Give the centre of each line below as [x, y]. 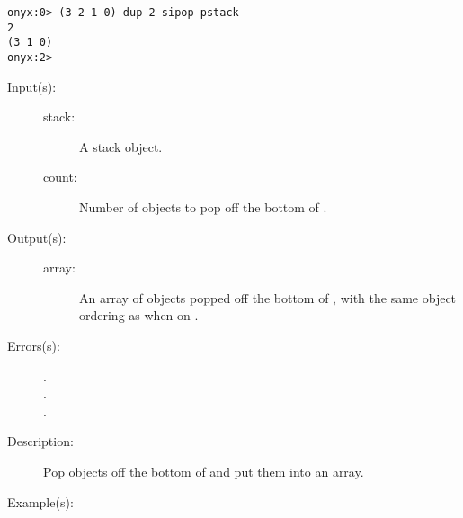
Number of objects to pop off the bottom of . [203, 207]
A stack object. [121, 146]
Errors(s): [34, 345]
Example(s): [40, 501]
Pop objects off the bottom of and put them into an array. [204, 471]
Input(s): [32, 86]
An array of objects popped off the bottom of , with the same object [268, 297]
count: [60, 177]
